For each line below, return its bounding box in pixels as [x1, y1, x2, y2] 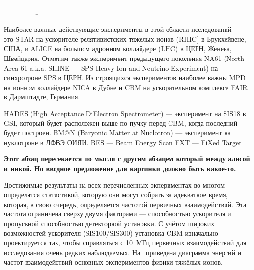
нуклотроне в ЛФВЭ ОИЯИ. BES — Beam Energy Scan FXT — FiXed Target [4, 137, 242, 147]
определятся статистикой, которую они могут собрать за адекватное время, [4, 189, 228, 200]
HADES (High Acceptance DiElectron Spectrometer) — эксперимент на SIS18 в [4, 108, 246, 118]
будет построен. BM [4, 127, 65, 138]
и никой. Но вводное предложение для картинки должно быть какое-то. [4, 163, 236, 173]
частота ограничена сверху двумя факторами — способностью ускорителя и [4, 209, 231, 219]
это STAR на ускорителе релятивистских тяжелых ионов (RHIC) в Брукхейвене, [4, 33, 246, 44]
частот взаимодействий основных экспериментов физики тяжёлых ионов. [4, 257, 223, 267]
